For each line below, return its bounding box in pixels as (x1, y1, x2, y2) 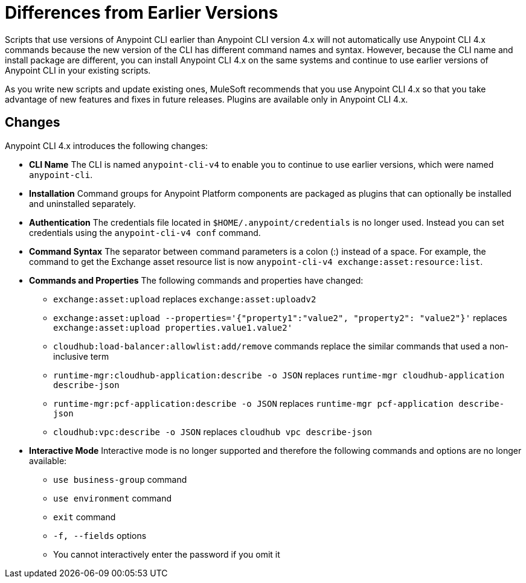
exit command (53, 511, 116, 522)
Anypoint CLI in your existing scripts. (5, 65, 151, 75)
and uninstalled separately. (29, 198, 136, 209)
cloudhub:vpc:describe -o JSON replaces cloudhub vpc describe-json (53, 426, 373, 437)
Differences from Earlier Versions (5, 2, 278, 23)
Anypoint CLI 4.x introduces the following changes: (5, 140, 208, 151)
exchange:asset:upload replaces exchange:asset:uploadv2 (53, 293, 316, 304)
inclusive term (53, 351, 109, 362)
